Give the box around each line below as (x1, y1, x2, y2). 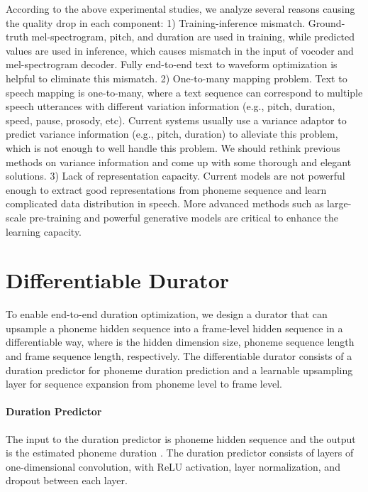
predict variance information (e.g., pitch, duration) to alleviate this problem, (6, 126, 338, 141)
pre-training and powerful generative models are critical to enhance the (29, 209, 338, 224)
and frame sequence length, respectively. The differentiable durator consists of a (6, 349, 352, 363)
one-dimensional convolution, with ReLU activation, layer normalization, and (6, 459, 340, 474)
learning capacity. (6, 224, 82, 239)
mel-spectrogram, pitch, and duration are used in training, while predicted (31, 29, 355, 44)
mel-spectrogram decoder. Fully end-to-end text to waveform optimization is (6, 57, 338, 72)
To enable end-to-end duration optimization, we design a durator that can (6, 307, 328, 322)
